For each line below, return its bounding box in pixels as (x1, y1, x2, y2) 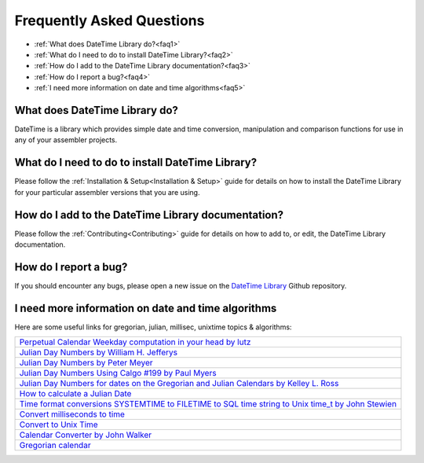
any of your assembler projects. (14, 135, 118, 145)
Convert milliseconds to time (19, 409, 126, 420)
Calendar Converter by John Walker (19, 429, 152, 440)
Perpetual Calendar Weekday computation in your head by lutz (19, 336, 251, 347)
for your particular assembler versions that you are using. (14, 187, 200, 197)
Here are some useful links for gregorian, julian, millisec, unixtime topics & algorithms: (14, 322, 292, 332)
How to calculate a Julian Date (19, 388, 132, 399)
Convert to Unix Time (19, 419, 98, 430)
